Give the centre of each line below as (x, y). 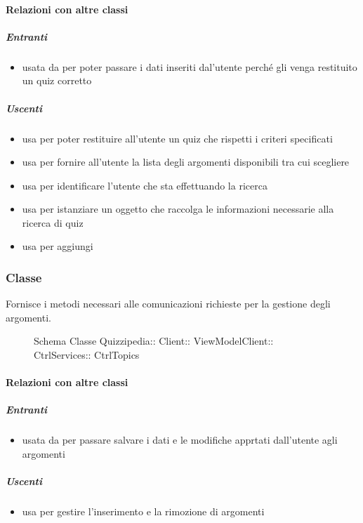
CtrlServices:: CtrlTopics (87, 355)
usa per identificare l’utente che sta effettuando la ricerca (145, 185)
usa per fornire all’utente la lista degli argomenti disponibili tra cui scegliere (186, 162)
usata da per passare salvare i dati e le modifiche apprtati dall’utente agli (180, 440)
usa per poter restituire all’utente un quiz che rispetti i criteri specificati (177, 138)
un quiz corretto (57, 80)
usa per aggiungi (58, 246)
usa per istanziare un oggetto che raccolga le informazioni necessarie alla (178, 209)
